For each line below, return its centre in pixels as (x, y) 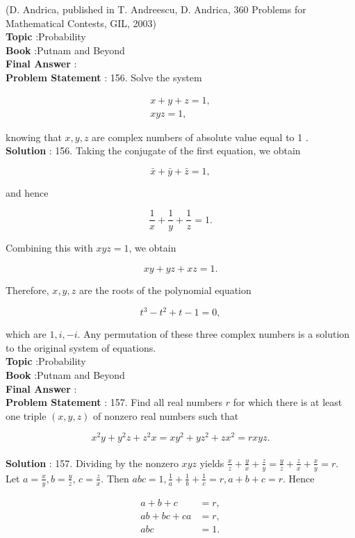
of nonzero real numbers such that (166, 415)
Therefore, (27, 290)
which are (26, 334)
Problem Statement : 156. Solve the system (104, 77)
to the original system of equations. (81, 347)
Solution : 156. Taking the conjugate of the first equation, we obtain (153, 150)
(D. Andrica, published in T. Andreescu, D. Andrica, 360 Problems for (156, 9)
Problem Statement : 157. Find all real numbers (114, 402)
